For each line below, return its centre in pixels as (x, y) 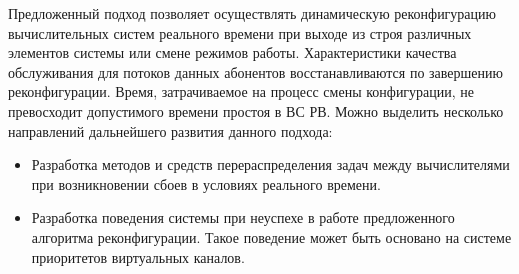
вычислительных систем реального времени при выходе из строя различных (240, 32)
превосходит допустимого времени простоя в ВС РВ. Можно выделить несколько (256, 110)
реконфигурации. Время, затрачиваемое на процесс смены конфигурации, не (241, 91)
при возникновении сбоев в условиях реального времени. (206, 183)
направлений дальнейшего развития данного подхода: (170, 130)
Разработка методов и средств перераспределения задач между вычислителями (270, 164)
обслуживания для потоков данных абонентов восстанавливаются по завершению (255, 71)
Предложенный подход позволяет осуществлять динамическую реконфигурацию (252, 13)
